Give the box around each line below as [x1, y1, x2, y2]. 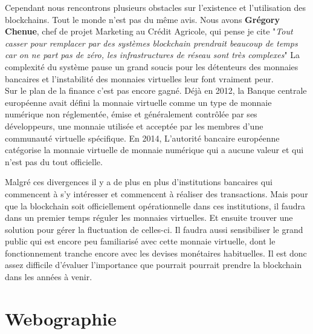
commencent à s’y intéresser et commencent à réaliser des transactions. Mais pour [5, 187, 308, 200]
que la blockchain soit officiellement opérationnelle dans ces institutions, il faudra [5, 199, 306, 212]
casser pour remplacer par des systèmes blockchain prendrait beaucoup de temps [5, 36, 298, 49]
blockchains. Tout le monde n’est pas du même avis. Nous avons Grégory [5, 13, 280, 25]
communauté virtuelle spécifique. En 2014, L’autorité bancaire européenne [5, 131, 280, 144]
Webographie [5, 306, 117, 330]
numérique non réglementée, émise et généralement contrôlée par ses [5, 108, 257, 120]
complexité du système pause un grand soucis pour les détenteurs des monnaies [5, 60, 298, 73]
